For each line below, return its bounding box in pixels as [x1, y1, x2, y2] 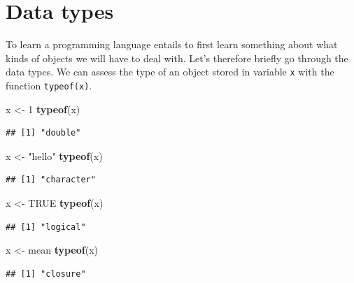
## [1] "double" [6, 128, 81, 138]
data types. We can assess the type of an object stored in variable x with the [6, 64, 334, 79]
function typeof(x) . [6, 78, 92, 92]
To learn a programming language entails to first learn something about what [6, 37, 338, 52]
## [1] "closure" [6, 268, 86, 279]
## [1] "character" [6, 175, 96, 185]
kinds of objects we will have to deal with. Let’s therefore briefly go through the [6, 50, 348, 65]
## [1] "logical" [6, 222, 86, 232]
